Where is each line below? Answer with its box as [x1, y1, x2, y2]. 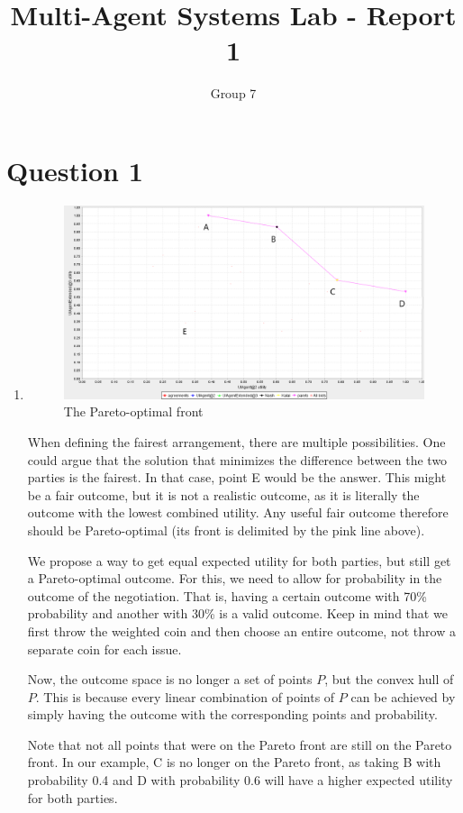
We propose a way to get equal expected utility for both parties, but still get [27, 551, 451, 570]
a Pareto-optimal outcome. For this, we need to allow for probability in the [27, 569, 442, 588]
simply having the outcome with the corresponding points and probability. [27, 705, 438, 724]
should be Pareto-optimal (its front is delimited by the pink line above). [27, 520, 425, 539]
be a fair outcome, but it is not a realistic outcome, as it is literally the [27, 485, 420, 504]
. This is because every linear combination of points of [35, 687, 335, 706]
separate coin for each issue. [27, 639, 182, 658]
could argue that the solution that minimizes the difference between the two [27, 450, 448, 469]
